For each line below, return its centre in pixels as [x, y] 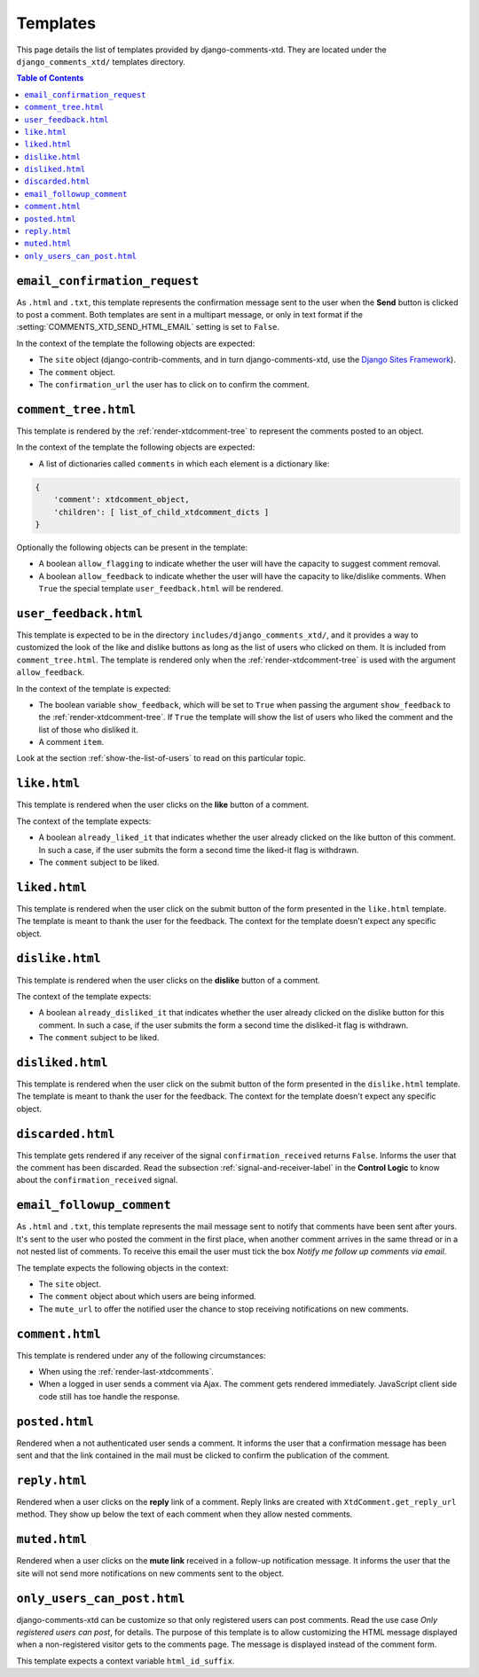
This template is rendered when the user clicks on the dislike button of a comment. [169, 980]
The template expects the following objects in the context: [122, 1267]
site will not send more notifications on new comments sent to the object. [150, 1573]
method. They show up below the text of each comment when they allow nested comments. [185, 1514]
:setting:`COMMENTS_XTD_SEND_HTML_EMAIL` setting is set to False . [148, 327]
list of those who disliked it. [89, 729]
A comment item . [71, 742]
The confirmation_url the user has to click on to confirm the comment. [174, 385]
